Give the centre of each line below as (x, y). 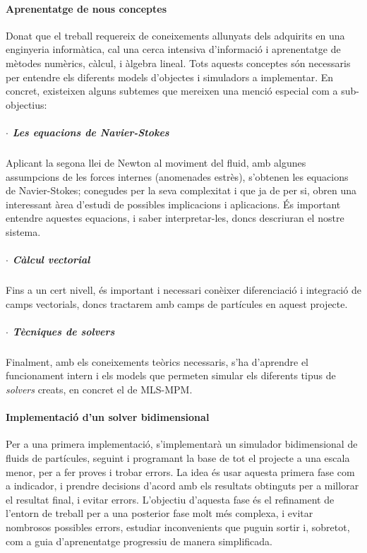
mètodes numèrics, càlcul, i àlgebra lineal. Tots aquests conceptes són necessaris (178, 63)
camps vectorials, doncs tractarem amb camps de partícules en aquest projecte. (177, 303)
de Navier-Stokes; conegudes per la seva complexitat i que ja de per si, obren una (181, 190)
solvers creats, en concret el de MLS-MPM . (99, 389)
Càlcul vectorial (51, 260)
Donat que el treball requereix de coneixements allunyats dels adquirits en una (175, 35)
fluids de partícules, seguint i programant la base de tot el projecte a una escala (178, 457)
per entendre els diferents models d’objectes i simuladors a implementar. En (170, 77)
